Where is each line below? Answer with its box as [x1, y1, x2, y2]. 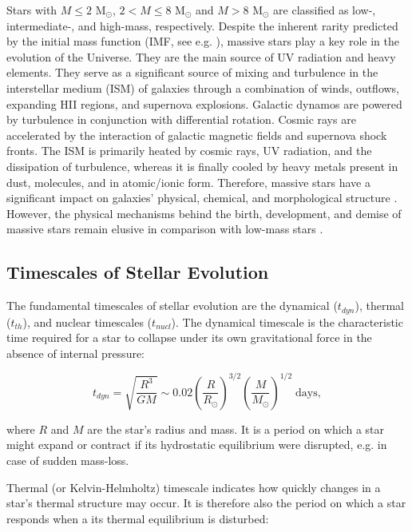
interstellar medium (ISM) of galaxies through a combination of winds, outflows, [6, 79, 400, 96]
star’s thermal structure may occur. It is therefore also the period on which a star [6, 494, 406, 511]
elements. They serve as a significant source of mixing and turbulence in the [6, 64, 378, 81]
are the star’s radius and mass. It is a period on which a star [87, 420, 384, 437]
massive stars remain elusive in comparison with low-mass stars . [6, 220, 323, 237]
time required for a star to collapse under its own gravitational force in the [6, 329, 372, 346]
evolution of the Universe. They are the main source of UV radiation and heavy [6, 48, 396, 65]
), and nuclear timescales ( [22, 313, 153, 330]
